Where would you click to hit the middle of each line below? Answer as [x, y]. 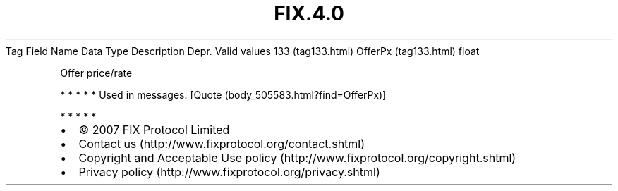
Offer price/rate [96, 73]
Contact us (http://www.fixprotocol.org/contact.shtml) [222, 143]
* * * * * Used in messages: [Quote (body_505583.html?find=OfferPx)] [223, 94]
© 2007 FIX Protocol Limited [154, 129]
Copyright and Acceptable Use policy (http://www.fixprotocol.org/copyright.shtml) [297, 158]
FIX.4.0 [309, 13]
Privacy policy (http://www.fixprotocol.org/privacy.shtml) [229, 172]
